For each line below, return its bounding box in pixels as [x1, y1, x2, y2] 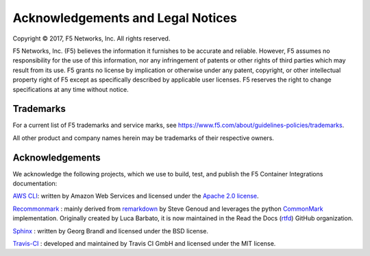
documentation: [12, 179, 58, 188]
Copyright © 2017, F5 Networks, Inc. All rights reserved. [12, 34, 171, 43]
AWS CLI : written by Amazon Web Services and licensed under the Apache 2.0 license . [12, 192, 260, 200]
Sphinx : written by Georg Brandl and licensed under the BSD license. [12, 226, 209, 235]
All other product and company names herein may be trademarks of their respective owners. [12, 134, 274, 142]
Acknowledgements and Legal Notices [12, 10, 238, 25]
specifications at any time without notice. [12, 85, 129, 93]
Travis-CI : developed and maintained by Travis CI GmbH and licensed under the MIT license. [12, 240, 276, 248]
